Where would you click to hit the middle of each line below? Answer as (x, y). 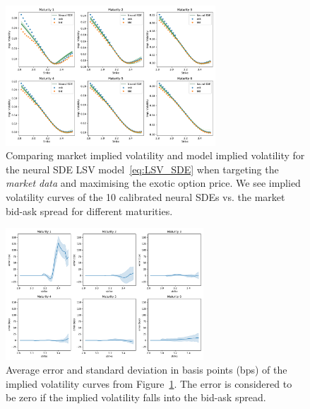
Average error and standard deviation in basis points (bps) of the (147, 370)
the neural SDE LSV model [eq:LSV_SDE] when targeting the (142, 169)
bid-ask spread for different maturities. (89, 211)
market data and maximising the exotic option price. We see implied (153, 183)
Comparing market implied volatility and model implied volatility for (155, 155)
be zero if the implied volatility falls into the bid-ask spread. (136, 397)
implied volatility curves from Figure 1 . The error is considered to (149, 383)
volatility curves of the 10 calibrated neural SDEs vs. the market (145, 197)
